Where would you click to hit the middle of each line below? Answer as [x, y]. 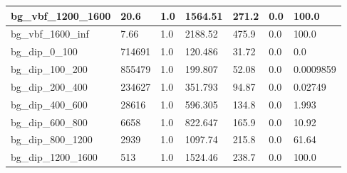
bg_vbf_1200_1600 [61, 15]
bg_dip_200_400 [49, 86]
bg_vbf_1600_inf [50, 34]
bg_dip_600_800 [49, 122]
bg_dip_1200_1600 [54, 157]
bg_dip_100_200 [49, 69]
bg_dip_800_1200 [52, 139]
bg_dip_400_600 [49, 104]
